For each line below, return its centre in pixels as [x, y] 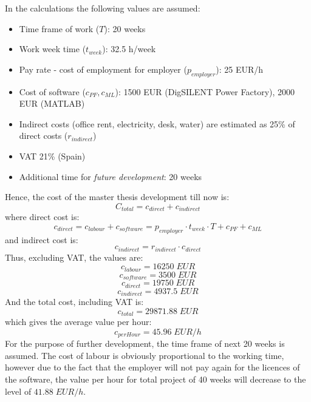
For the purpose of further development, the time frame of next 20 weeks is [145, 343]
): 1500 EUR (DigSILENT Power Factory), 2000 [205, 91]
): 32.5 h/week [129, 49]
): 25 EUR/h [240, 69]
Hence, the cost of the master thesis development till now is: [117, 197]
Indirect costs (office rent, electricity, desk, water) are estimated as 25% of [157, 123]
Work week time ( [53, 49]
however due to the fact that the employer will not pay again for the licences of [152, 367]
